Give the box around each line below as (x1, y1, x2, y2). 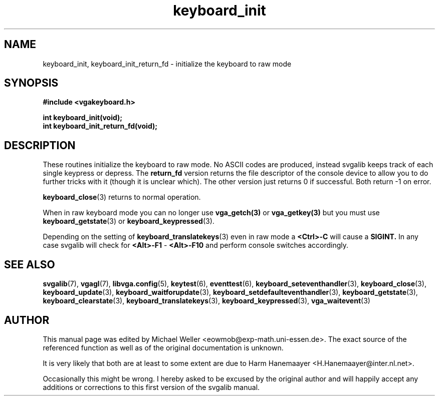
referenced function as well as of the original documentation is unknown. (43, 343, 284, 352)
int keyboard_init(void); (43, 113, 123, 122)
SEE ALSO (4, 258, 55, 271)
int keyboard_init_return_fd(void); (43, 122, 158, 131)
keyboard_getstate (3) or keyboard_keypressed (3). (43, 217, 214, 226)
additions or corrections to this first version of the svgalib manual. (43, 382, 260, 391)
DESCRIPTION (4, 139, 76, 152)
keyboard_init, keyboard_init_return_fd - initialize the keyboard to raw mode (43, 59, 292, 68)
